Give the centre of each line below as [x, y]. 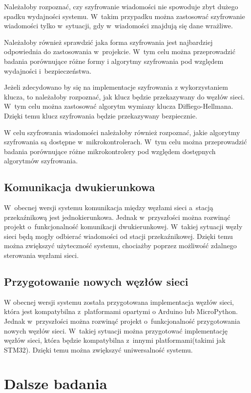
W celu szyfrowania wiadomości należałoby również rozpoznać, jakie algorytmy [122, 132]
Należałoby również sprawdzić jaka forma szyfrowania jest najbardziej [108, 42]
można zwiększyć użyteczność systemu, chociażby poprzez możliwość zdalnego [120, 246]
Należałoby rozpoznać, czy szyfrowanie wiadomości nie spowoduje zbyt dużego [121, 6]
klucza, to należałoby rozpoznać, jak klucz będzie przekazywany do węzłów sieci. [124, 96]
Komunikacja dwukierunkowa [80, 187]
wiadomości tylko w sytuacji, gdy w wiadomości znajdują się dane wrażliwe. [118, 26]
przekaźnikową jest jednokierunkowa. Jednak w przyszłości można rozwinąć [117, 217]
